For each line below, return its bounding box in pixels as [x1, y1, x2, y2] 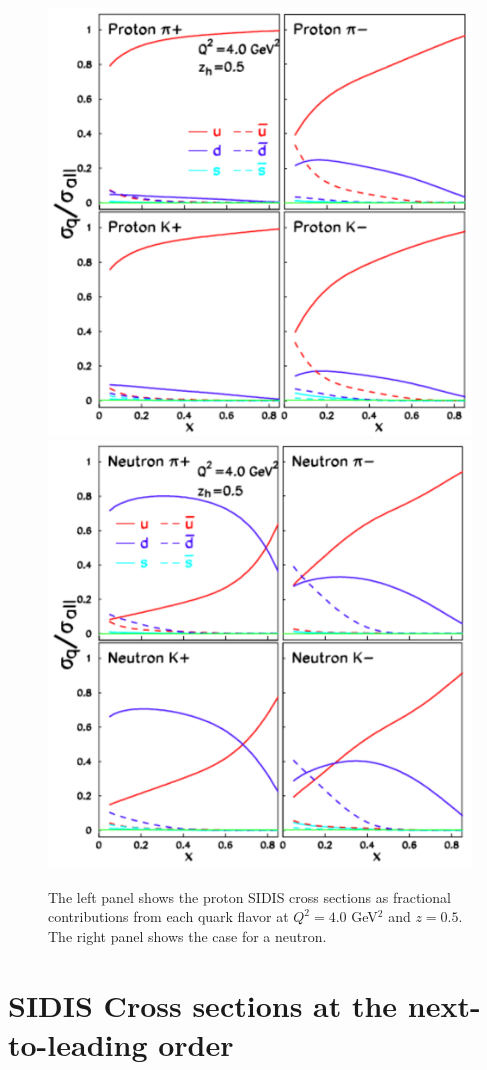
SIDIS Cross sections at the [8, 984, 398, 1025]
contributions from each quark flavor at [48, 906, 289, 927]
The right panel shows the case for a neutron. [48, 925, 327, 946]
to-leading [8, 1023, 148, 1064]
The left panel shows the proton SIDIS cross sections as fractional [48, 886, 451, 907]
